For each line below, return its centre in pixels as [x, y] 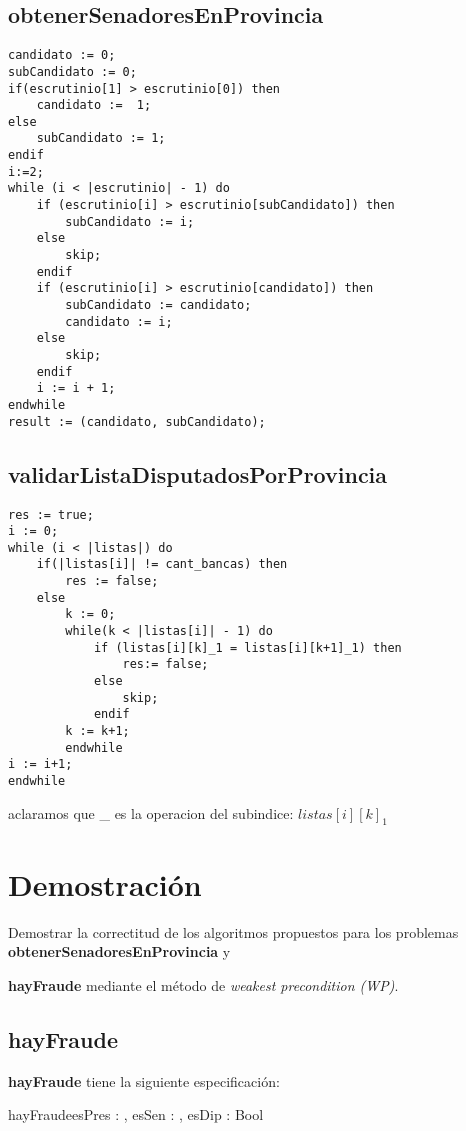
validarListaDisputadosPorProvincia [198, 473]
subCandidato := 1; [101, 138]
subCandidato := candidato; [158, 305]
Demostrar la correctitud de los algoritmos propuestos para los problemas [233, 931]
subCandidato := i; [130, 221]
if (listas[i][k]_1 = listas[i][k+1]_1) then [247, 647]
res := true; [51, 514]
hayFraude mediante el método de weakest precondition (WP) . [203, 984]
